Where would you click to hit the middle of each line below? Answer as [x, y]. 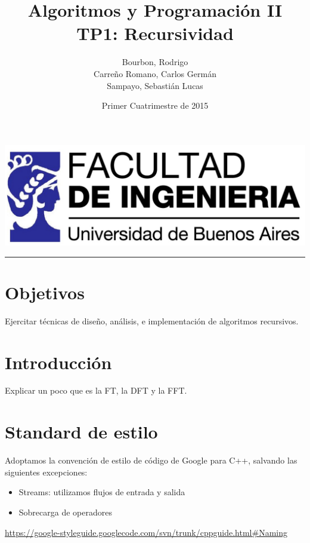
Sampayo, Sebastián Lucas [155, 85]
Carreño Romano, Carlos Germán [155, 73]
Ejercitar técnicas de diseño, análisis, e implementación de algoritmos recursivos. [152, 320]
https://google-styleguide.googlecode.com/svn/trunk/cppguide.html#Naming [146, 532]
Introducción [58, 362]
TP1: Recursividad [155, 33]
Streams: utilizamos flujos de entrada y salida [102, 492]
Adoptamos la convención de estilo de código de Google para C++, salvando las [151, 460]
